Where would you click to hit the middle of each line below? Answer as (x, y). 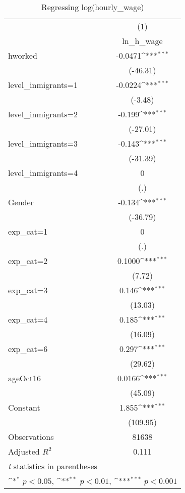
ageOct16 (24, 378)
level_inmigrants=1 (43, 85)
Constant (24, 407)
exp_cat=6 (28, 349)
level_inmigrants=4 (43, 173)
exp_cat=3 (28, 290)
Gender (21, 202)
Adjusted (24, 451)
